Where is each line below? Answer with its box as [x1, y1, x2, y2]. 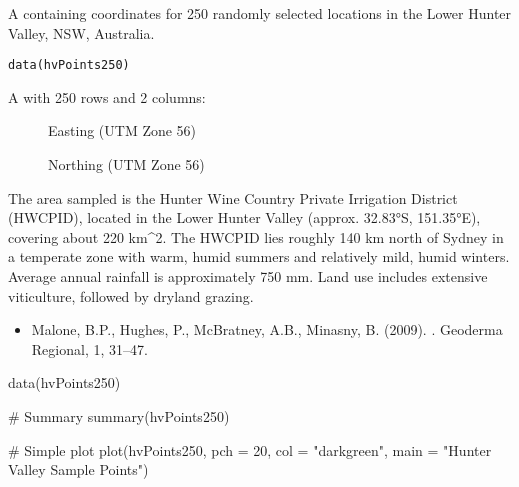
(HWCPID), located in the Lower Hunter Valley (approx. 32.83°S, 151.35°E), [8, 207, 481, 228]
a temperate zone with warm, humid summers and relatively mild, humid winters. [8, 246, 510, 267]
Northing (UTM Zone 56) [48, 154, 205, 175]
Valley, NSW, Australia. [8, 22, 155, 43]
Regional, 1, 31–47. [31, 338, 148, 359]
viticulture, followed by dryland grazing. [8, 285, 254, 306]
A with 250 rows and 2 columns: [8, 86, 206, 107]
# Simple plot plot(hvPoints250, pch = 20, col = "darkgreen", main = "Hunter [8, 439, 492, 460]
